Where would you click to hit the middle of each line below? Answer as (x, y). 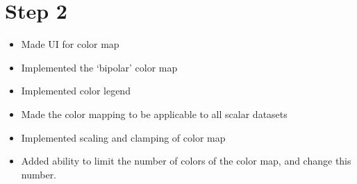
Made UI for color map (70, 44)
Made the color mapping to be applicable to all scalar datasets (154, 114)
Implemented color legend (76, 91)
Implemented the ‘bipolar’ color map (99, 67)
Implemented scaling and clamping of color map (123, 137)
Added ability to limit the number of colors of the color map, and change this (186, 161)
